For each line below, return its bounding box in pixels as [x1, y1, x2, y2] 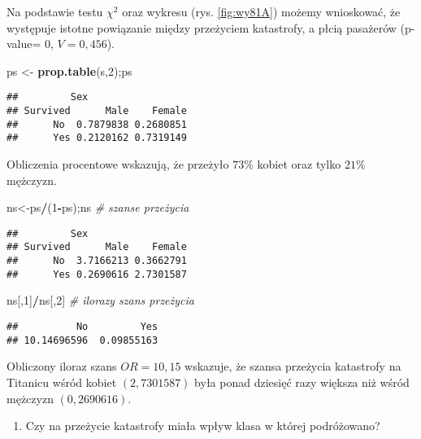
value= [7, 35, 41, 52]
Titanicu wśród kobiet [7, 373, 117, 390]
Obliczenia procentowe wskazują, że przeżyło [7, 156, 229, 172]
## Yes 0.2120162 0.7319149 [7, 132, 187, 144]
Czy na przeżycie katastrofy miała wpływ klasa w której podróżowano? [25, 417, 380, 434]
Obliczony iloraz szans [7, 358, 117, 375]
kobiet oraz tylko [257, 156, 341, 172]
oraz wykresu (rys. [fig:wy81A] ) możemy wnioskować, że [122, 3, 401, 20]
